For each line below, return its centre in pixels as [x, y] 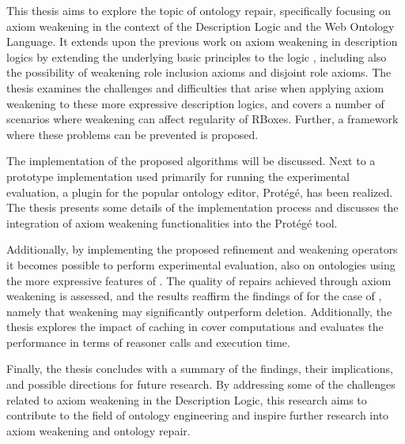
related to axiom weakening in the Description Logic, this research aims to [187, 399]
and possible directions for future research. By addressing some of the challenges [201, 384]
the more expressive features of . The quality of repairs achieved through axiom [199, 280]
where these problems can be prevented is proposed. [132, 134]
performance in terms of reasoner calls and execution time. [148, 342]
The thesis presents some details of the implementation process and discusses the [202, 207]
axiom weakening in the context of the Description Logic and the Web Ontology [201, 26]
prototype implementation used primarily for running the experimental [178, 176]
